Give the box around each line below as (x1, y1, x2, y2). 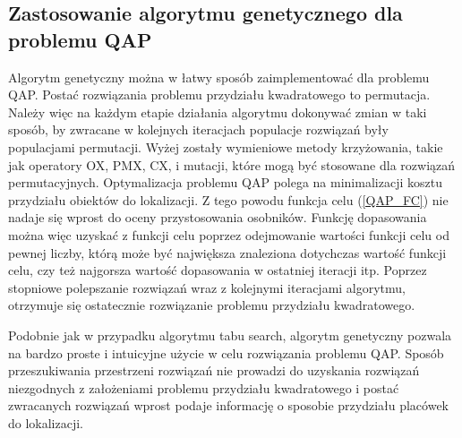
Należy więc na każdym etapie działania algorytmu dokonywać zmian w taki (8, 102, 427, 121)
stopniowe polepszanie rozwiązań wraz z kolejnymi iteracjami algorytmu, (8, 278, 406, 296)
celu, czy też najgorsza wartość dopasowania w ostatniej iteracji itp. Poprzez (8, 261, 427, 279)
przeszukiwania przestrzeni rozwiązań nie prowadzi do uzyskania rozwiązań (8, 361, 420, 380)
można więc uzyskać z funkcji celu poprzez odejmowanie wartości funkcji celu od (8, 225, 449, 244)
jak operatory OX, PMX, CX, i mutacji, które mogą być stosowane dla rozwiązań (8, 155, 456, 174)
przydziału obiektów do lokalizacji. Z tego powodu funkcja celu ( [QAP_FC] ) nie (8, 190, 449, 209)
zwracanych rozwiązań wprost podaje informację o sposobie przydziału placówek (8, 396, 449, 415)
